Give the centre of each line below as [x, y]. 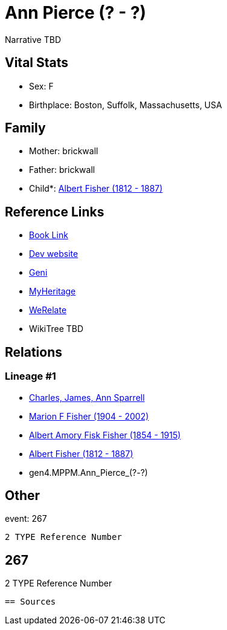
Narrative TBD [33, 39]
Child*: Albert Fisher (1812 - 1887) [96, 189]
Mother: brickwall [64, 151]
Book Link [49, 235]
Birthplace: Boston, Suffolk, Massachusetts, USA [126, 105]
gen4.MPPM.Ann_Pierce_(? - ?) [88, 472]
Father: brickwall [62, 170]
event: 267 [26, 519]
